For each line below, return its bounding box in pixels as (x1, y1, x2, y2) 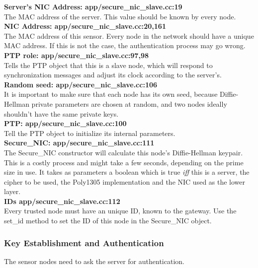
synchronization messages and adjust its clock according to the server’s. (4, 69, 222, 80)
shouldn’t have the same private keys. (4, 108, 119, 119)
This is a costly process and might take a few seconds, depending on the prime (4, 157, 244, 167)
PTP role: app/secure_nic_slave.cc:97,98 (4, 50, 149, 60)
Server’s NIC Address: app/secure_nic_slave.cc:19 (4, 1, 182, 11)
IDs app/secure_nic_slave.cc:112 (4, 196, 120, 206)
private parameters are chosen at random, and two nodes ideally (31, 98, 227, 109)
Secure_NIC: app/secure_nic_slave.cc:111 (4, 137, 155, 148)
